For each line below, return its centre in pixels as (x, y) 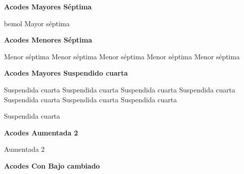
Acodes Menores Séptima (48, 40)
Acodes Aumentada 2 (41, 132)
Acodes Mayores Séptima (48, 6)
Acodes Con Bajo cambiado (52, 165)
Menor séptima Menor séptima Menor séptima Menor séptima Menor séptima (122, 56)
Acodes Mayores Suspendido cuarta (66, 73)
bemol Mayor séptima (37, 23)
